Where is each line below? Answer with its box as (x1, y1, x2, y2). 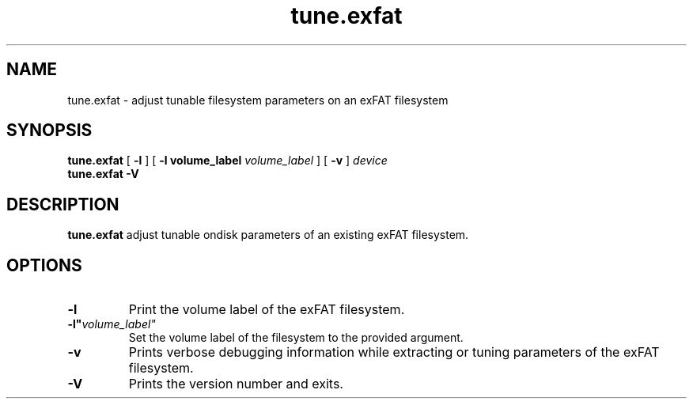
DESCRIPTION (6, 194, 119, 214)
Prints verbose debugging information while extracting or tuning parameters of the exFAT (128, 344, 660, 361)
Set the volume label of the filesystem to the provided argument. (128, 331, 464, 345)
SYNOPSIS (6, 120, 93, 141)
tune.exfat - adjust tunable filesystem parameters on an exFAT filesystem (67, 93, 449, 107)
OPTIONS (6, 255, 82, 275)
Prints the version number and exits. (128, 376, 343, 392)
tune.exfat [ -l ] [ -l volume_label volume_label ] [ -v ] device (67, 153, 388, 168)
